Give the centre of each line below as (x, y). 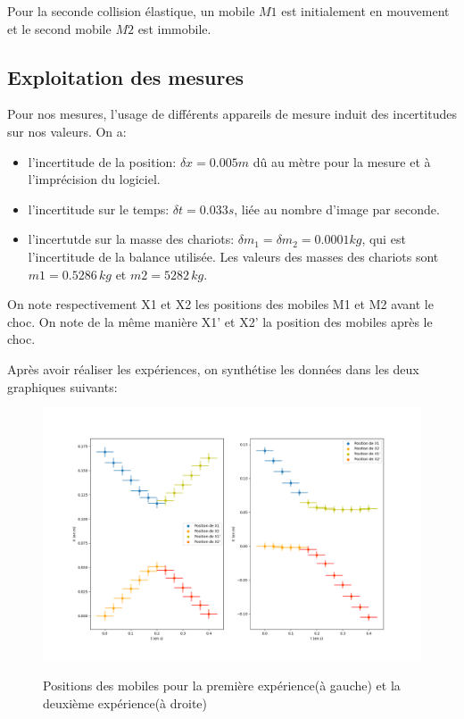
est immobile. (174, 28)
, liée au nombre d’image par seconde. (337, 209)
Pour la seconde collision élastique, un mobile (131, 11)
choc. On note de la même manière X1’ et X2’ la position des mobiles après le (220, 321)
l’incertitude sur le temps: (99, 209)
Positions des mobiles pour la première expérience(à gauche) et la (222, 686)
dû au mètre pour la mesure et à (342, 161)
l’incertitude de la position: (102, 161)
